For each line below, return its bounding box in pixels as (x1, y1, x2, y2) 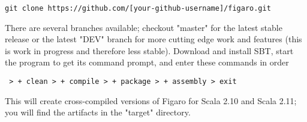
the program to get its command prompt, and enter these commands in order (5, 56, 289, 68)
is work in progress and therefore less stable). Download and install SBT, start (5, 44, 294, 57)
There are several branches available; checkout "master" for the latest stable (5, 21, 282, 33)
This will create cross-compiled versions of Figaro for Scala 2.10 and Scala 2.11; (5, 94, 297, 107)
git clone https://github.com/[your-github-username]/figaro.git (5, 4, 271, 12)
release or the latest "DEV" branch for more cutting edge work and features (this (5, 33, 302, 45)
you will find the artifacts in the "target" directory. (5, 106, 191, 118)
